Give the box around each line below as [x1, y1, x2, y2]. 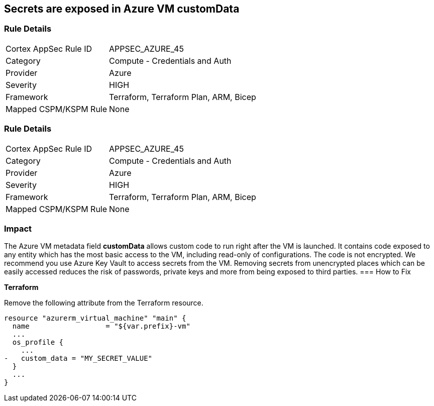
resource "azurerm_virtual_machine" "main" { [4, 314, 186, 323]
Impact [4, 223, 32, 234]
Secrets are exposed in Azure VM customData [4, 3, 240, 15]
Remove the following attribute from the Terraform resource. [4, 298, 203, 308]
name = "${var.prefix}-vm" [12, 322, 190, 331]
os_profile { [12, 338, 64, 347]
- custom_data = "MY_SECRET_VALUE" [4, 354, 153, 363]
